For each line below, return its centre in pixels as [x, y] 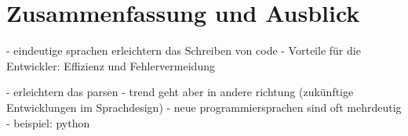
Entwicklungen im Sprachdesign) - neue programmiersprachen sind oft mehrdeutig [204, 107]
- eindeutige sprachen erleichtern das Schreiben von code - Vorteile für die [184, 50]
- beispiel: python [48, 122]
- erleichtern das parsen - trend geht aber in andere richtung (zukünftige [180, 92]
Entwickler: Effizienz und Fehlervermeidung [111, 65]
